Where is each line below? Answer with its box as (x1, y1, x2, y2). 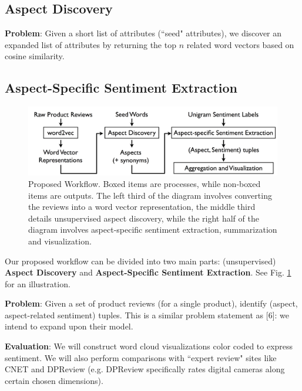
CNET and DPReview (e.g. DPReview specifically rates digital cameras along (5, 363, 285, 375)
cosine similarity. (5, 50, 65, 62)
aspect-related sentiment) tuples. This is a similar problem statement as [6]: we (5, 308, 290, 321)
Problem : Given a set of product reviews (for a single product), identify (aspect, (5, 297, 298, 310)
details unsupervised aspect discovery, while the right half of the (28, 212, 259, 224)
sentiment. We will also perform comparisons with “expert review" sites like (5, 351, 277, 363)
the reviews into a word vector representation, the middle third (28, 200, 256, 213)
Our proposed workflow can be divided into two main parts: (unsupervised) (5, 254, 276, 267)
